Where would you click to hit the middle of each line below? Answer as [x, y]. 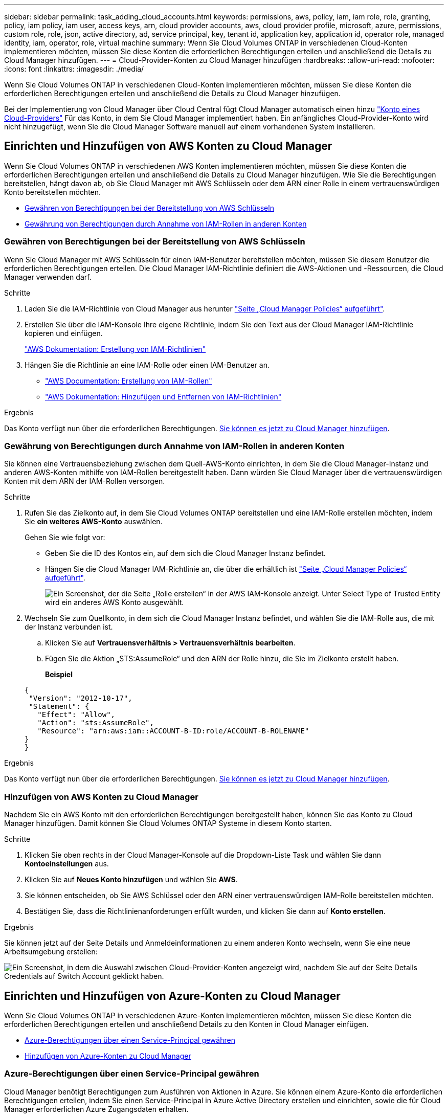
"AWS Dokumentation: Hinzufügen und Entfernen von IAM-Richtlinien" [163, 396]
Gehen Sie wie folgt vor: [65, 538]
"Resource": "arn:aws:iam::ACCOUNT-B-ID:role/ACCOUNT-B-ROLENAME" [173, 731]
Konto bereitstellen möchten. [53, 192]
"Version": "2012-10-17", [81, 698]
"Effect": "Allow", [76, 715]
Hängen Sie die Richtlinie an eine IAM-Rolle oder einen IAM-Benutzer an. [147, 365]
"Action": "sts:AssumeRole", [96, 723]
